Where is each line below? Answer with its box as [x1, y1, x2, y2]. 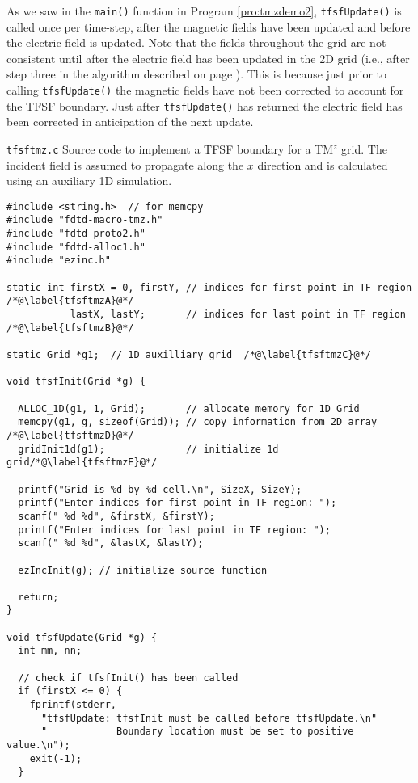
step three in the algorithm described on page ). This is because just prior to [6, 65, 387, 82]
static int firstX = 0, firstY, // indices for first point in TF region [6, 281, 412, 293]
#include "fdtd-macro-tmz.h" [6, 214, 163, 226]
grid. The [341, 140, 387, 157]
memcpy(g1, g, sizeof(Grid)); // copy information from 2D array [18, 416, 378, 428]
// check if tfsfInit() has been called [18, 671, 239, 684]
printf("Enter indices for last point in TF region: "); [18, 524, 331, 536]
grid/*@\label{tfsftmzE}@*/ [6, 457, 158, 469]
